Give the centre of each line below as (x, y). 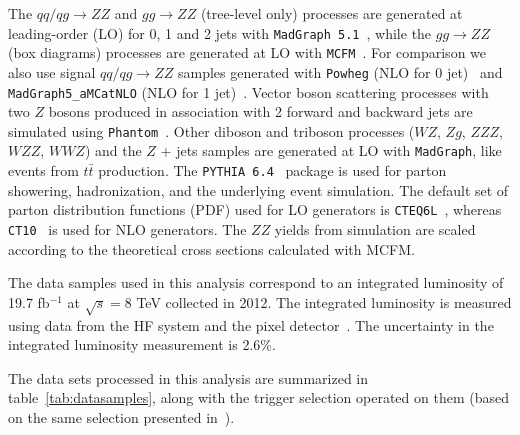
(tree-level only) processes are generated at (331, 13)
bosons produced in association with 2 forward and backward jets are (260, 111)
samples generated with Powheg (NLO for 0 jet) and (340, 71)
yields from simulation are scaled (375, 229)
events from (43, 170)
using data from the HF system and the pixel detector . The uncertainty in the (251, 324)
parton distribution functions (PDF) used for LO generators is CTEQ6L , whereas (255, 209)
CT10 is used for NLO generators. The (127, 229)
